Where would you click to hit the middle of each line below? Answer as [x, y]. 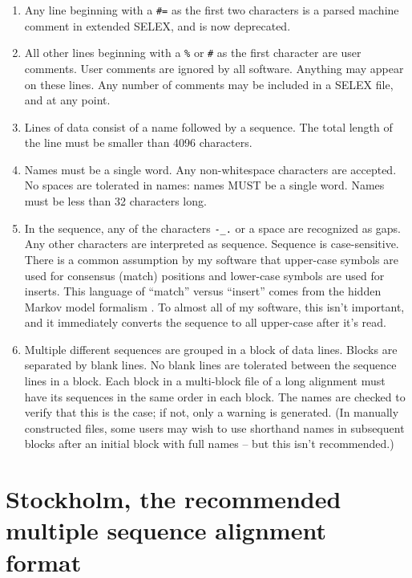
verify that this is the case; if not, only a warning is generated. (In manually [212, 412]
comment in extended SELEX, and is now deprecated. [158, 25]
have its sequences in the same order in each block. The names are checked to [215, 396]
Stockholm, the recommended [174, 499]
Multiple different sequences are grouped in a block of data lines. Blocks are [211, 349]
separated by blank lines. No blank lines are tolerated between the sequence [210, 365]
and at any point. [67, 100]
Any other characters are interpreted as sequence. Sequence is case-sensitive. [212, 244]
